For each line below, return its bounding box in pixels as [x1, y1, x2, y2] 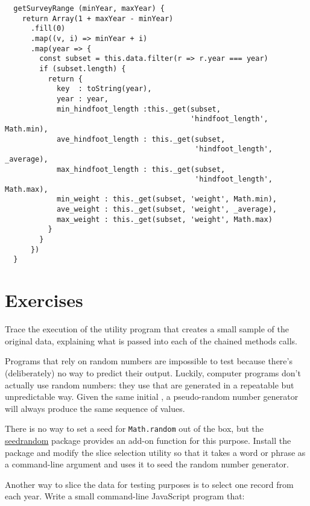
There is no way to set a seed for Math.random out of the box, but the [5, 422, 264, 435]
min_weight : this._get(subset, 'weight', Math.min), [56, 195, 277, 204]
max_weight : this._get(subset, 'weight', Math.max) [56, 215, 273, 224]
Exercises [5, 288, 83, 312]
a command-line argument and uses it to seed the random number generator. [5, 458, 289, 470]
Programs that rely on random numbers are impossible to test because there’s [5, 355, 293, 367]
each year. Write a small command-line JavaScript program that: [5, 490, 245, 502]
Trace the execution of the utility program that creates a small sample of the [5, 323, 289, 335]
